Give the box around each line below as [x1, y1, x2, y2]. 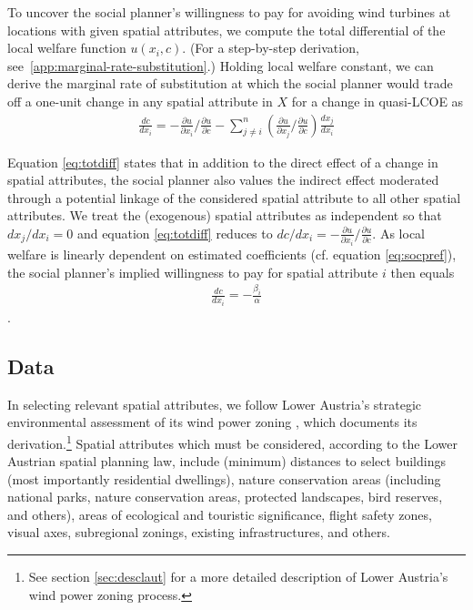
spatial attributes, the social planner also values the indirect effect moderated [7, 170, 439, 189]
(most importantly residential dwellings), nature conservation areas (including [7, 469, 441, 488]
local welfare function [7, 38, 126, 57]
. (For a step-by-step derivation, [182, 38, 359, 57]
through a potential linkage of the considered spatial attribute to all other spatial [7, 188, 461, 207]
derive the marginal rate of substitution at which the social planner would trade [7, 74, 453, 93]
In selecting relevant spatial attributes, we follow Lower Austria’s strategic [7, 394, 422, 413]
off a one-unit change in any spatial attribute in [7, 91, 273, 110]
